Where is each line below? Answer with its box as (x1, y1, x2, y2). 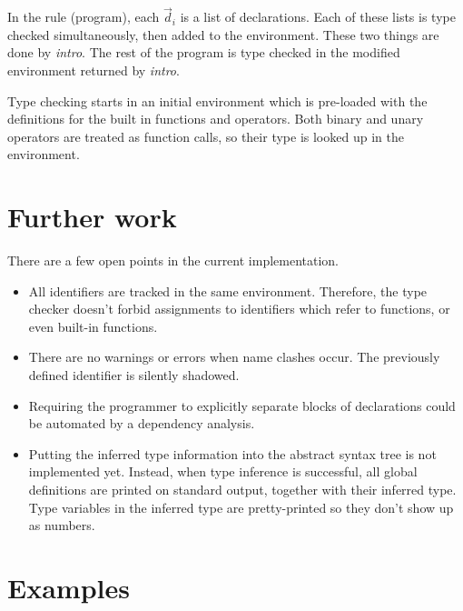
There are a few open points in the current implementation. (7, 251, 340, 270)
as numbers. (28, 516, 95, 535)
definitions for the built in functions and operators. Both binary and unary (7, 109, 424, 128)
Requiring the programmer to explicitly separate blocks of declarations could (28, 396, 456, 415)
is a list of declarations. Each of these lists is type (180, 7, 456, 26)
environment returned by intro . (7, 61, 180, 79)
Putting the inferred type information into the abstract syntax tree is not (28, 444, 437, 463)
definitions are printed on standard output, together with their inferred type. (28, 480, 457, 499)
